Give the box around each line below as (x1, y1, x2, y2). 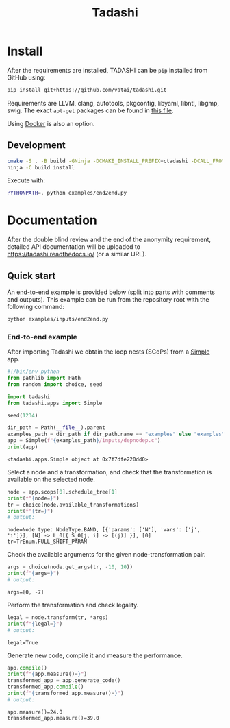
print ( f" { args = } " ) (7, 570, 60, 577)
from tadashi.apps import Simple (7, 400, 103, 407)
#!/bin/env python (7, 368, 60, 375)
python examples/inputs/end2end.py (7, 316, 109, 323)
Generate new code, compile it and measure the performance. (7, 651, 183, 659)
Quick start (7, 269, 56, 282)
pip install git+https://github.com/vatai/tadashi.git (7, 86, 167, 93)
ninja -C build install (7, 164, 75, 171)
